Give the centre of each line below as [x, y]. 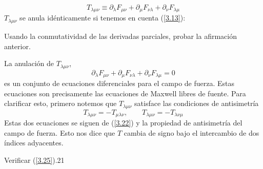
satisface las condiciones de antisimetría [197, 103]
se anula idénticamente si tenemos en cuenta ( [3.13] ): [103, 18]
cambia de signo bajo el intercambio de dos [191, 132]
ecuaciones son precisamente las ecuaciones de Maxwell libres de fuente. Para [125, 93]
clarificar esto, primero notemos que [60, 103]
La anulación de [29, 63]
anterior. [17, 46]
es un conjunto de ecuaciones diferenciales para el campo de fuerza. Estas [119, 83]
